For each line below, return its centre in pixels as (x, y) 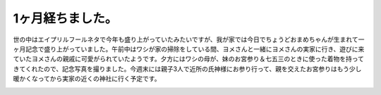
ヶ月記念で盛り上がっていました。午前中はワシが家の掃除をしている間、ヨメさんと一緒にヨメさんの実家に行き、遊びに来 (189, 49)
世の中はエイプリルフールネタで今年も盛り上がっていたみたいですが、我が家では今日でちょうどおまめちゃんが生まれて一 (189, 39)
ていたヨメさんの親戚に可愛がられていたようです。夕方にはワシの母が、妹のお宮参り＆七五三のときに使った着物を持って (189, 59)
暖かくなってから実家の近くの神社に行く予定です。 (87, 79)
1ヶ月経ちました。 (65, 18)
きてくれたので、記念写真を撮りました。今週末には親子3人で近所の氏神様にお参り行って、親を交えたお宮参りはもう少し (187, 69)
